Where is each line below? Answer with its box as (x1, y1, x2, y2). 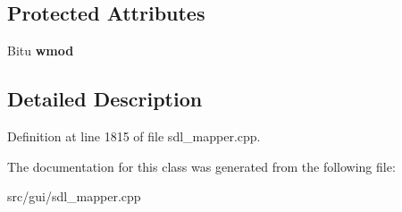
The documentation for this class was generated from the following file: (7, 157, 396, 175)
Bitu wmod (7, 41, 74, 60)
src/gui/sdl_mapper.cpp (7, 187, 141, 206)
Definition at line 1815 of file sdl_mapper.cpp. (7, 127, 261, 145)
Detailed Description (7, 85, 203, 113)
